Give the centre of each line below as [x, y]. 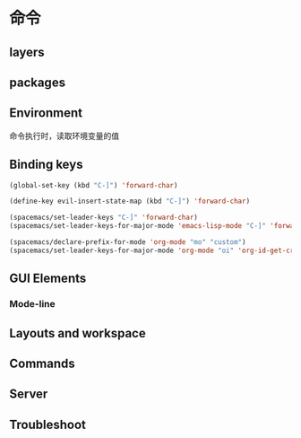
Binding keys [46, 165]
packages [37, 82]
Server [29, 394]
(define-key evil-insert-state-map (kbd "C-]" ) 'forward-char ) [130, 201]
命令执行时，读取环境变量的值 [64, 136]
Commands [43, 363]
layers [27, 52]
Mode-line [32, 304]
